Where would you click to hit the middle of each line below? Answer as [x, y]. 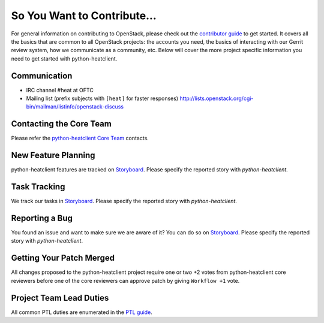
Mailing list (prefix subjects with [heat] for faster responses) [102, 98]
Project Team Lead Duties [60, 298]
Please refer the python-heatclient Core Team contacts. [80, 138]
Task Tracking [38, 187]
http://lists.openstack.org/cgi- [217, 98]
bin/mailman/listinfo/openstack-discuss [75, 107]
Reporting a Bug [42, 218]
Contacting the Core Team [61, 124]
